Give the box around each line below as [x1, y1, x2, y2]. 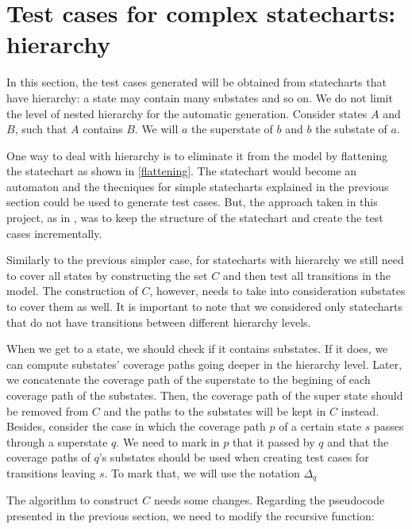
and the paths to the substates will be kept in [103, 402, 326, 419]
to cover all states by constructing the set [6, 266, 208, 283]
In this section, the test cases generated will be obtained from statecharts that [6, 74, 387, 90]
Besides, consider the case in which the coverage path [6, 418, 266, 435]
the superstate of [191, 121, 273, 137]
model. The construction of [6, 282, 138, 299]
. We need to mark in [116, 433, 220, 450]
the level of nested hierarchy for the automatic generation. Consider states [6, 105, 368, 121]
